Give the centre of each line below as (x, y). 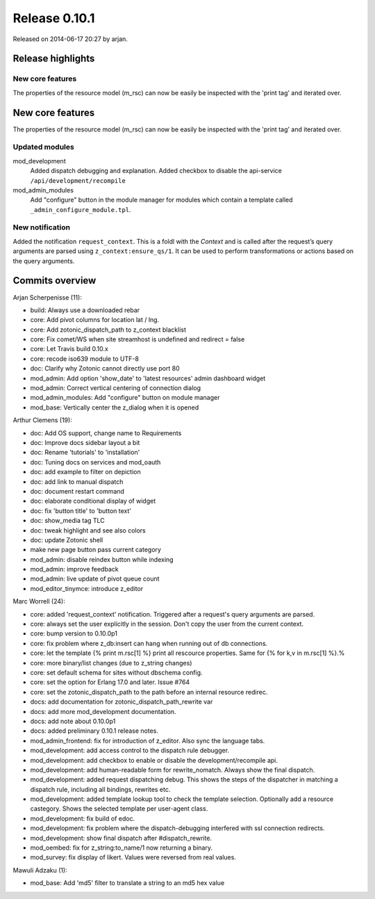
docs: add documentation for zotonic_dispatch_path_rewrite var (122, 702)
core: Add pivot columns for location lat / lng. (95, 320)
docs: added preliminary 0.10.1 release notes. (94, 731)
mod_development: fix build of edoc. (83, 818)
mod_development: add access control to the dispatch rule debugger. (130, 750)
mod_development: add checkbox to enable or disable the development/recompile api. (154, 760)
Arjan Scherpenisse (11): (48, 297)
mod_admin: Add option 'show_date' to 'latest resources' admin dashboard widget (148, 378)
